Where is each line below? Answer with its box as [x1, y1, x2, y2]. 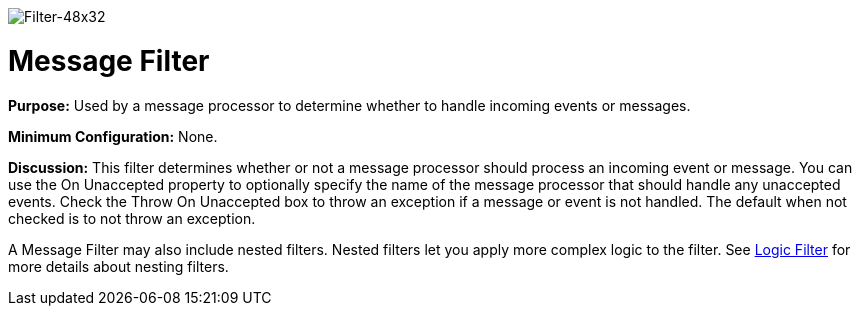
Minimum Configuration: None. [8, 127, 218, 145]
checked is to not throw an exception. [8, 209, 256, 227]
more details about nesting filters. [8, 257, 229, 275]
